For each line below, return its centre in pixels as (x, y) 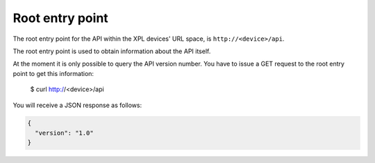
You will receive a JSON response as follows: (77, 105)
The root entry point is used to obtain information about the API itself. (112, 51)
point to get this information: (53, 73)
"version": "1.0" (64, 133)
